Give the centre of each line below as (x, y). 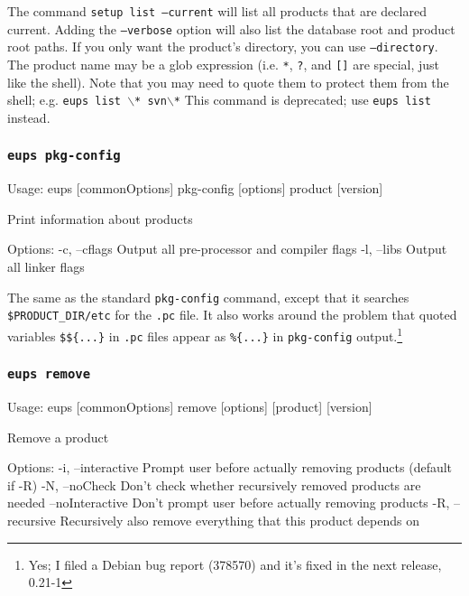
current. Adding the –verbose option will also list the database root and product (231, 28)
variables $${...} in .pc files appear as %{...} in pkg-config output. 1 (205, 334)
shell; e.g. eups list (64, 100)
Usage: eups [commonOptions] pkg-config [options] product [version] (195, 188)
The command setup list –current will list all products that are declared (217, 11)
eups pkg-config (64, 156)
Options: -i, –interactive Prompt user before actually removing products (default (230, 467)
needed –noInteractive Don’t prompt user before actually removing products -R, (229, 503)
